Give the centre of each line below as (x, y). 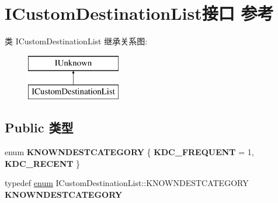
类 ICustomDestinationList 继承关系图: (76, 41)
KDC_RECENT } (43, 163)
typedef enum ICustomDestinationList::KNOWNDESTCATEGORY (127, 183)
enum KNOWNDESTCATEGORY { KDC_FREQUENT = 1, (129, 152)
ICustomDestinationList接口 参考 (139, 13)
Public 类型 (39, 127)
